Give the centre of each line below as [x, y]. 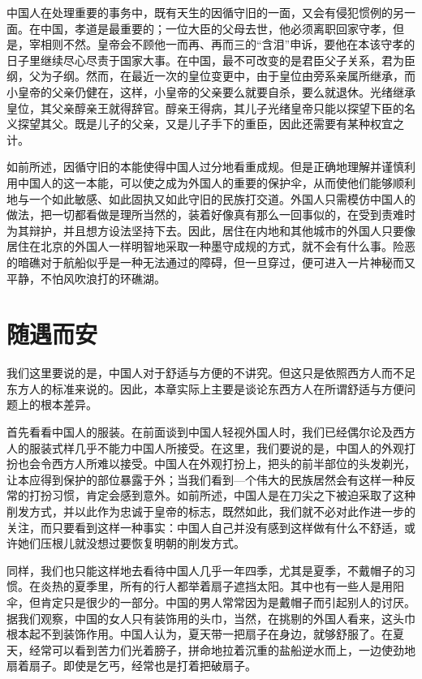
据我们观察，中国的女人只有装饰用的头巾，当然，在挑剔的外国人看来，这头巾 [211, 618]
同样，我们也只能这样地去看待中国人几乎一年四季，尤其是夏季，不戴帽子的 [205, 570]
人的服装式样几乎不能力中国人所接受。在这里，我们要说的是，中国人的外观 [205, 447]
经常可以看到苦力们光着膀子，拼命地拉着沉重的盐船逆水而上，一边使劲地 [222, 649]
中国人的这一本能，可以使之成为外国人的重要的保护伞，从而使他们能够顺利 [216, 182]
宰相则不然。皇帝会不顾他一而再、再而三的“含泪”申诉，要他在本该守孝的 [222, 44]
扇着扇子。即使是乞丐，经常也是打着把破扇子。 [131, 666]
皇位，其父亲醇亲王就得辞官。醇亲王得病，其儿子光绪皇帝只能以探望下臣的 [205, 107]
